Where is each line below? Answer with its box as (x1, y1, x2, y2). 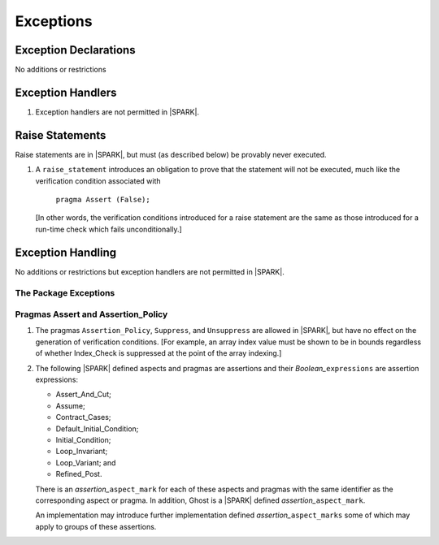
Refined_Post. (55, 469, 102, 479)
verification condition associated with (35, 175, 162, 186)
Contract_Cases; (55, 413, 111, 422)
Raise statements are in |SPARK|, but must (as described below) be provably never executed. (15, 149, 327, 159)
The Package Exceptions (15, 287, 115, 298)
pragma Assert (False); (55, 195, 150, 205)
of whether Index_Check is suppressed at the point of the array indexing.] (35, 348, 282, 358)
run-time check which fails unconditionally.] (35, 224, 182, 234)
